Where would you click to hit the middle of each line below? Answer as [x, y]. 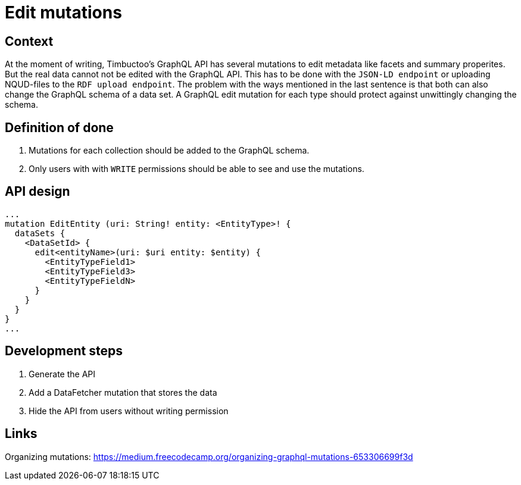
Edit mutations [63, 12]
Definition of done [59, 127]
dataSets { [40, 233]
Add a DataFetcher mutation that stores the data [123, 392]
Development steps [64, 351]
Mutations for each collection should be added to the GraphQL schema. [169, 151]
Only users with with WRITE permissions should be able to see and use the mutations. [196, 169]
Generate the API [62, 374]
